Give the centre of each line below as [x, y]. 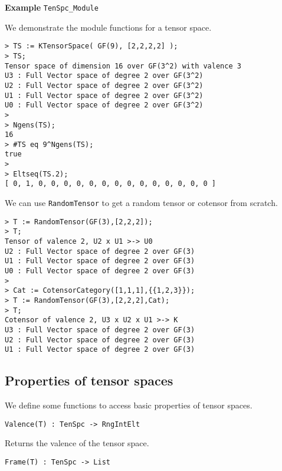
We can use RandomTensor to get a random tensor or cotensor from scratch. [141, 203]
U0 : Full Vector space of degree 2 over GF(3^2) [104, 105]
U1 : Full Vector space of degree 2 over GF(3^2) [104, 95]
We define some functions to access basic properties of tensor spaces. [129, 405]
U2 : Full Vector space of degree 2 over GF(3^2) [104, 85]
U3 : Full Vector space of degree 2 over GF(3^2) [104, 76]
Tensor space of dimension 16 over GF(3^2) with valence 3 [123, 66]
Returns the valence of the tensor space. [77, 443]
